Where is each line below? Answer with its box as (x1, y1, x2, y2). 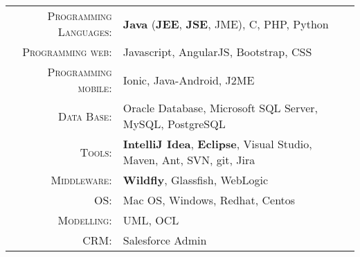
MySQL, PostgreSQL (123, 116, 226, 132)
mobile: (78, 80, 112, 96)
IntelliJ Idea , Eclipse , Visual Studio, (123, 136, 312, 152)
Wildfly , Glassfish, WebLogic (123, 172, 269, 188)
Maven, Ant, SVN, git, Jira (123, 152, 255, 168)
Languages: (57, 24, 112, 39)
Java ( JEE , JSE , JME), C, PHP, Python (123, 15, 329, 32)
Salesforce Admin (123, 232, 207, 248)
